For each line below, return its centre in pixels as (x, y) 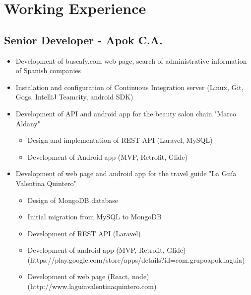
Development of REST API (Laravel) (84, 233)
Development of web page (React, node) (88, 276)
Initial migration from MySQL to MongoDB (94, 217)
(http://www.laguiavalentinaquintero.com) (92, 286)
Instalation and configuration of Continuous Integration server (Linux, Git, (129, 87)
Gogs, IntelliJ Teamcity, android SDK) (74, 97)
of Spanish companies (48, 70)
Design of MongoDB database (73, 200)
